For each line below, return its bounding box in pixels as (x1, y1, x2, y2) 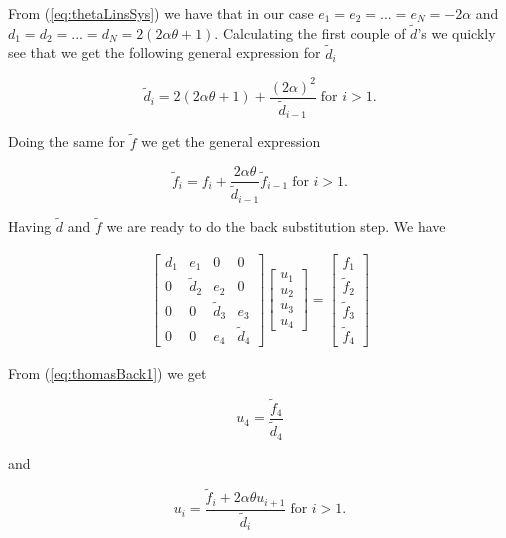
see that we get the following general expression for (8, 42, 321, 63)
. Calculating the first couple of (214, 22, 406, 43)
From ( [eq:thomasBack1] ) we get (8, 363, 207, 384)
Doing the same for (8, 131, 125, 152)
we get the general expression (141, 131, 321, 152)
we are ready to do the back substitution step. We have (106, 215, 446, 236)
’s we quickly (417, 22, 496, 43)
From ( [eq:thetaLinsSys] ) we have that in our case (8, 3, 314, 23)
